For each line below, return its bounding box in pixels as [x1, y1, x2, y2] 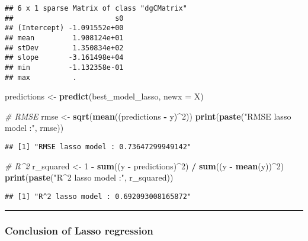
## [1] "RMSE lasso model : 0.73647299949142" [5, 143, 191, 152]
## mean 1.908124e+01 [5, 33, 124, 42]
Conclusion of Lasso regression [5, 223, 153, 238]
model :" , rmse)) [5, 121, 64, 134]
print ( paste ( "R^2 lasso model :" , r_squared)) [5, 171, 174, 184]
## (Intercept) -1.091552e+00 [5, 24, 124, 33]
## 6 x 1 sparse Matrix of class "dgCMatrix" [5, 4, 187, 12]
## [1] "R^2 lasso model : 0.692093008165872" [5, 192, 191, 201]
